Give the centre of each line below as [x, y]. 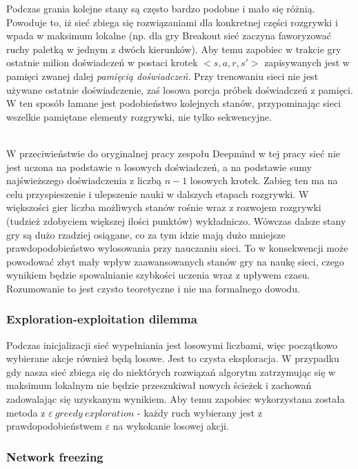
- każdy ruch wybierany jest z [200, 412]
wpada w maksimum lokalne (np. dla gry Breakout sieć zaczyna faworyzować [169, 36]
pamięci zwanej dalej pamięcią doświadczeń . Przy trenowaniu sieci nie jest [162, 76]
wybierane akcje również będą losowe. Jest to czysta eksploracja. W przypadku [173, 358]
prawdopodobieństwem [54, 426]
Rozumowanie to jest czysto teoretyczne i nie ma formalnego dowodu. [153, 288]
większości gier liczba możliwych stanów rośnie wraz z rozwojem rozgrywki [164, 207]
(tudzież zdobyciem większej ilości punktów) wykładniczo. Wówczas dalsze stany [176, 220]
